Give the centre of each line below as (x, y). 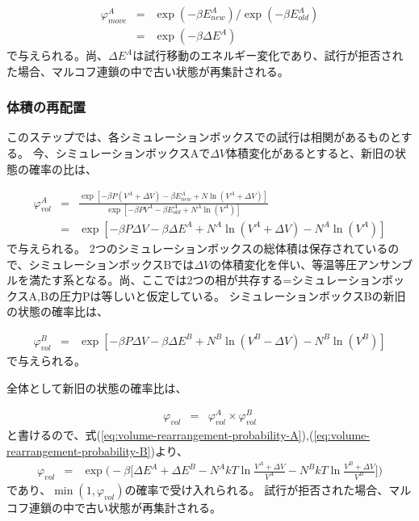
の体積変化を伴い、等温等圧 (284, 264)
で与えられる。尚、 (57, 55)
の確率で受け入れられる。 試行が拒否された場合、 (257, 489)
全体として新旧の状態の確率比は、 (97, 387)
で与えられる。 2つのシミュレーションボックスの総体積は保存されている (197, 248)
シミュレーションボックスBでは (111, 264)
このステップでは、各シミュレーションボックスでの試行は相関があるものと (204, 137)
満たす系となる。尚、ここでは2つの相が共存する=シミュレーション (205, 280)
